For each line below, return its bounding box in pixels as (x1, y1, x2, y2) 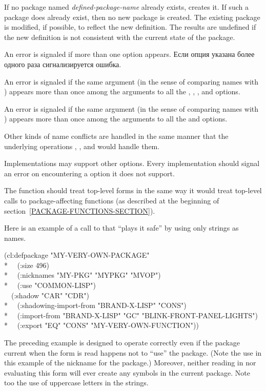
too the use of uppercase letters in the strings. (4, 377, 149, 388)
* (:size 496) (4, 259, 49, 270)
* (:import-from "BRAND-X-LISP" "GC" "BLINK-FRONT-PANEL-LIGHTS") (4, 310, 258, 320)
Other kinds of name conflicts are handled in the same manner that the (4, 130, 229, 141)
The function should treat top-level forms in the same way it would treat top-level (4, 185, 262, 196)
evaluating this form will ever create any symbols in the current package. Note (4, 367, 250, 378)
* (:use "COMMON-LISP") (4, 280, 96, 291)
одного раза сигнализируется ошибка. (4, 58, 121, 69)
